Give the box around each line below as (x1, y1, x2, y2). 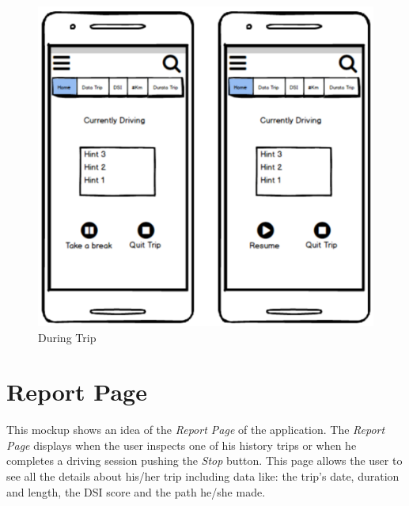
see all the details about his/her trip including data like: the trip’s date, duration (6, 468, 400, 485)
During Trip (38, 329, 97, 345)
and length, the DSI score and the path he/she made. (6, 483, 266, 500)
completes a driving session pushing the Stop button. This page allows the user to (6, 452, 403, 469)
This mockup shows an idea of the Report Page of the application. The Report (6, 421, 385, 438)
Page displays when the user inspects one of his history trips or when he (6, 436, 357, 453)
